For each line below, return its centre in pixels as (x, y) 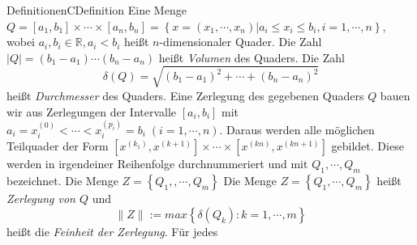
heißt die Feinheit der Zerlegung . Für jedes (112, 231)
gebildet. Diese (368, 146)
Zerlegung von (41, 199)
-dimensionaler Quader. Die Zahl (241, 42)
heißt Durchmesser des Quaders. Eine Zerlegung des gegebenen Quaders (185, 95)
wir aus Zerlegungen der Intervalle (92, 111)
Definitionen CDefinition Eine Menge (97, 10)
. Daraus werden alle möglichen (297, 129)
